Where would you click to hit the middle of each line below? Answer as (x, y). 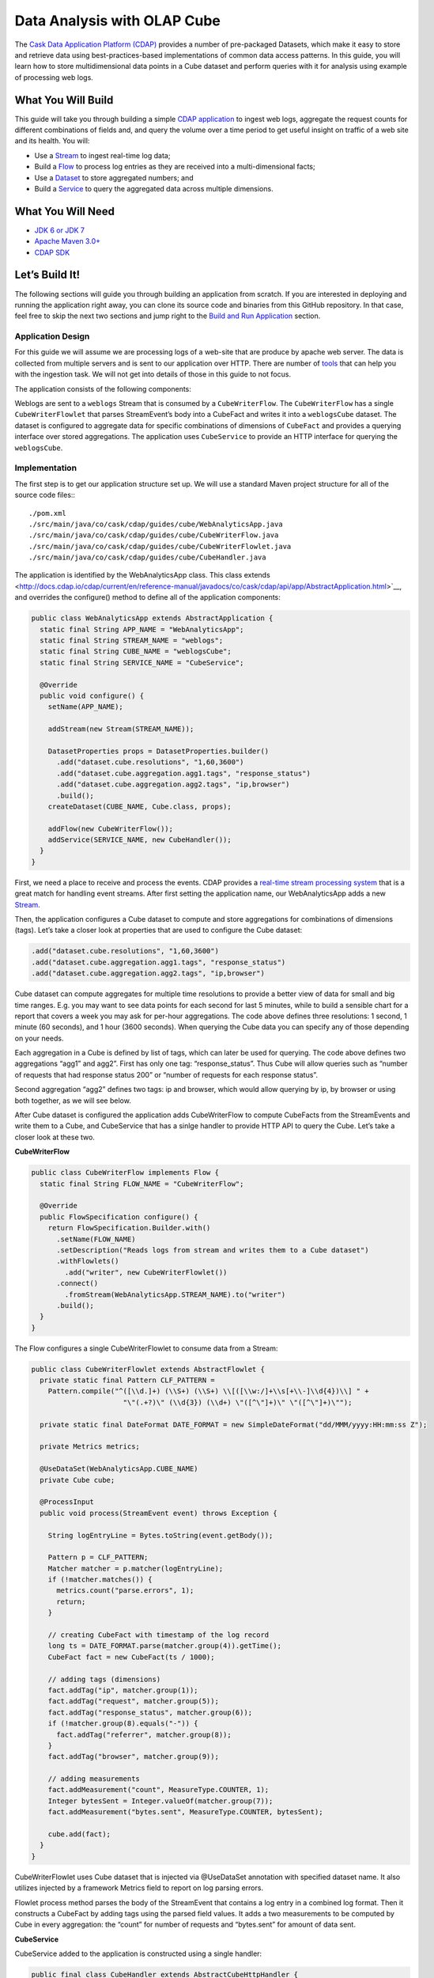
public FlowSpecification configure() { (119, 1217)
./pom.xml (47, 513)
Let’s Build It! (47, 275)
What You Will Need (64, 211)
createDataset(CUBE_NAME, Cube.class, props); (140, 806)
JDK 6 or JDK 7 (60, 230)
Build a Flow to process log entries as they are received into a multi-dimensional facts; (175, 167)
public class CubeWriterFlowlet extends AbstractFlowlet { (148, 1369)
